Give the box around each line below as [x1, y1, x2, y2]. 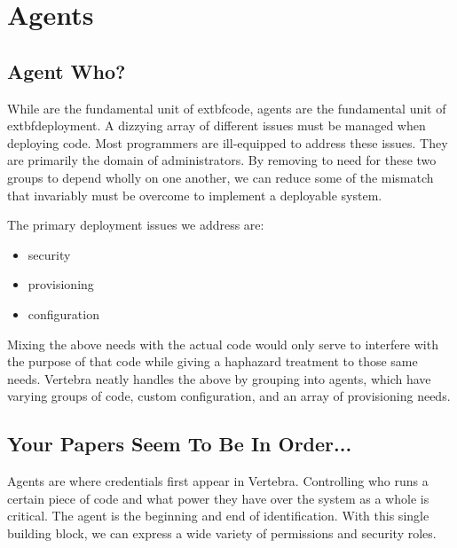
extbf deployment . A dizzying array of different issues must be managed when [7, 116, 426, 135]
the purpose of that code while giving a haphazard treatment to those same [7, 352, 418, 371]
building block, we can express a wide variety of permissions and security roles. [7, 523, 437, 542]
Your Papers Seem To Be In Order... [7, 430, 352, 458]
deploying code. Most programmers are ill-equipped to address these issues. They [7, 133, 448, 152]
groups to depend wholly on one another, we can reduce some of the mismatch [7, 168, 434, 186]
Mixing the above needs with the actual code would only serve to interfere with [7, 334, 438, 353]
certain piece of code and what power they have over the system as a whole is [7, 489, 429, 507]
